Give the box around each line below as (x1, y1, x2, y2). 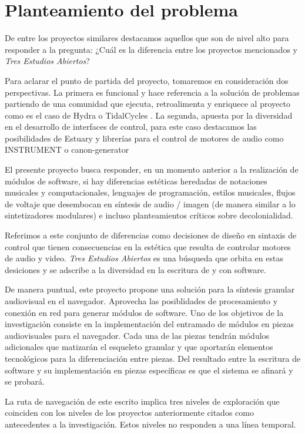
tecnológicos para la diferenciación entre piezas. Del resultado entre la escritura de (5, 352, 301, 364)
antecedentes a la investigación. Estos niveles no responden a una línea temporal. (5, 418, 296, 430)
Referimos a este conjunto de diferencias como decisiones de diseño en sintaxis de (5, 229, 297, 241)
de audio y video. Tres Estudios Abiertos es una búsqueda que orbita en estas (5, 252, 283, 264)
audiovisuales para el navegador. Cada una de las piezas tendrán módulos (5, 329, 270, 341)
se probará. (5, 375, 45, 388)
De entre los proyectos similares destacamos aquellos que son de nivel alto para (5, 32, 289, 44)
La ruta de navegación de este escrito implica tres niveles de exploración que (5, 395, 280, 407)
